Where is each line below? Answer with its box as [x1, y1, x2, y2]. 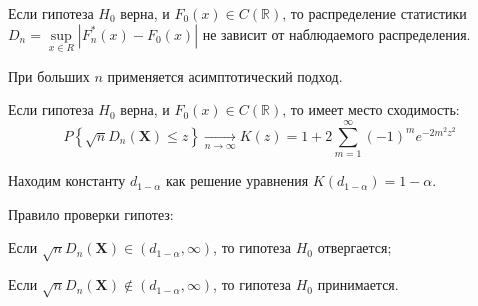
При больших [8, 65, 90, 86]
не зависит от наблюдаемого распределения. [202, 23, 471, 44]
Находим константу [8, 170, 126, 191]
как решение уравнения [165, 170, 309, 191]
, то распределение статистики [282, 3, 467, 23]
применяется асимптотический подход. [107, 65, 343, 86]
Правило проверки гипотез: [8, 203, 174, 224]
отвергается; [317, 237, 392, 258]
